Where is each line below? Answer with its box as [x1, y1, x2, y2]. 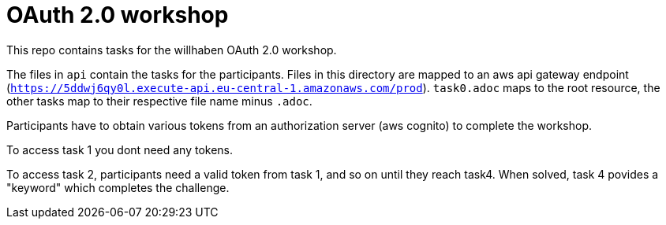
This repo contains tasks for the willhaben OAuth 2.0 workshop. [6, 42, 337, 57]
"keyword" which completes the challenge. [6, 180, 230, 194]
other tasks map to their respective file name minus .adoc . [6, 94, 312, 108]
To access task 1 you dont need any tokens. [6, 142, 234, 157]
